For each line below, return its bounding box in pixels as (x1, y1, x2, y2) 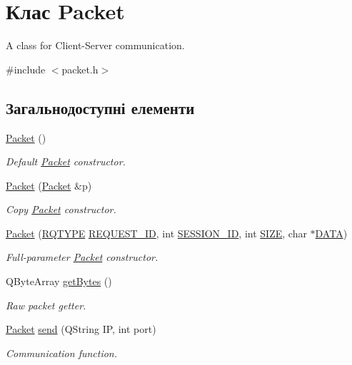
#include (6, 61, 46, 76)
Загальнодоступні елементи (6, 96, 195, 118)
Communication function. (6, 345, 118, 360)
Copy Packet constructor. (6, 202, 116, 217)
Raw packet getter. (6, 297, 86, 312)
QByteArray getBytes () (6, 274, 112, 289)
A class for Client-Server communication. (6, 38, 185, 53)
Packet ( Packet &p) (6, 178, 92, 192)
